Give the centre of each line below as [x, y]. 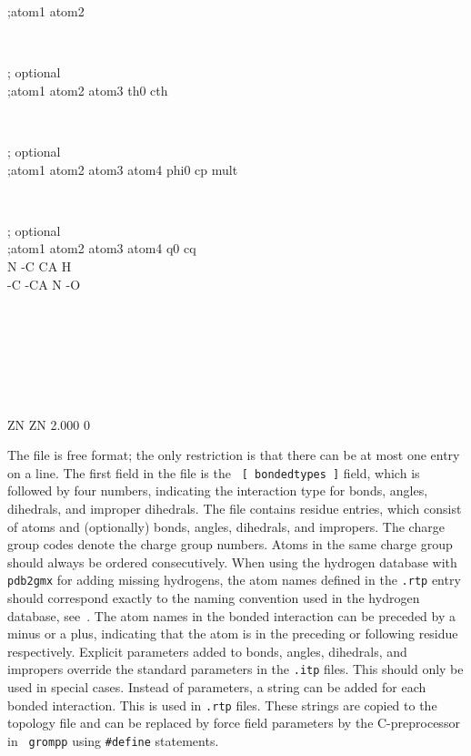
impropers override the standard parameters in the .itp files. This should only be [235, 669]
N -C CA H [40, 266]
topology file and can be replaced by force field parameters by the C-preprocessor [234, 723]
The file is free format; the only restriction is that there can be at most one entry [234, 455]
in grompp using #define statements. [113, 740]
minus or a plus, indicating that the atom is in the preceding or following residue [233, 633]
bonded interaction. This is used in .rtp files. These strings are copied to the [222, 705]
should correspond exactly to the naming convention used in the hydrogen [214, 597]
